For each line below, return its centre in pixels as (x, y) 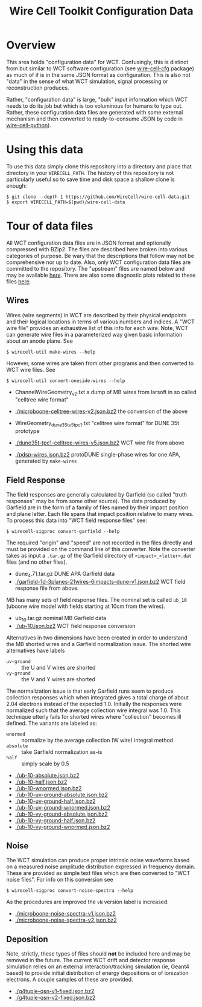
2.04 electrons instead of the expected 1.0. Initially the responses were (94, 704)
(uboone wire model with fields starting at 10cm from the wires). (86, 606)
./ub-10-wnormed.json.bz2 (48, 788)
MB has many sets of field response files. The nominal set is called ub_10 (96, 599)
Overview (31, 45)
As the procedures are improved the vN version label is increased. (87, 902)
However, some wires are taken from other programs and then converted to (100, 363)
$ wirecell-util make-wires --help (51, 352)
